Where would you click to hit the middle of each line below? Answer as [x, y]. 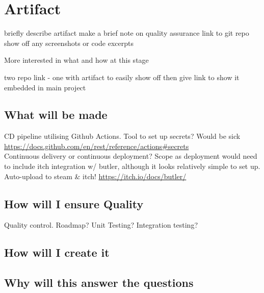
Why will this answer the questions [99, 283]
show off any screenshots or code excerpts [69, 43]
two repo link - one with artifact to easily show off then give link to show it [122, 77]
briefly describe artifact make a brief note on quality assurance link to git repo [127, 33]
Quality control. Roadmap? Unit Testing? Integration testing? [101, 225]
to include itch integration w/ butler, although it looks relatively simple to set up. [132, 166]
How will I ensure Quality [74, 203]
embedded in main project [45, 87]
